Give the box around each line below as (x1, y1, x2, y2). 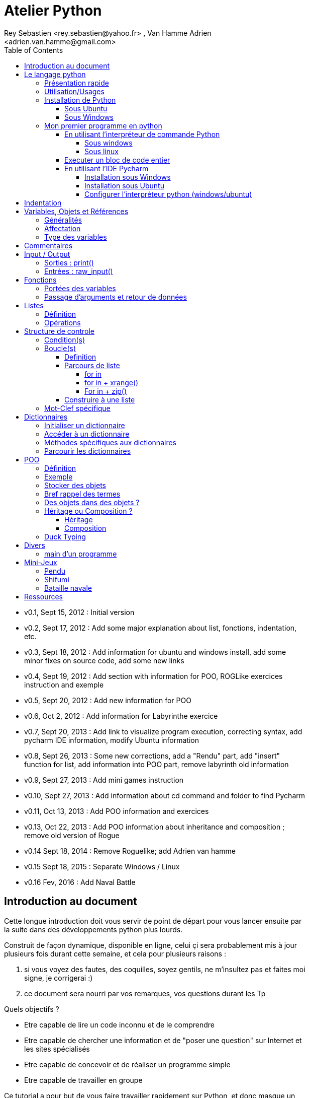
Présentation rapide (44, 78, 109, 87)
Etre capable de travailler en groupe (24, 1075, 143, 1084)
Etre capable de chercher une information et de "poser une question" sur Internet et (24, 1036, 302, 1045)
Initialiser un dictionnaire (44, 421, 125, 430)
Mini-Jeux (24, 558, 57, 567)
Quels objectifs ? (4, 1004, 59, 1013)
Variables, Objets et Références (24, 207, 129, 216)
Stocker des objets (44, 481, 106, 490)
